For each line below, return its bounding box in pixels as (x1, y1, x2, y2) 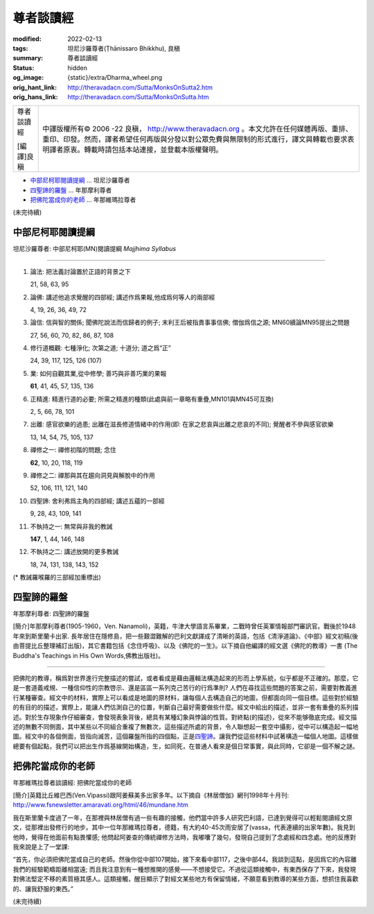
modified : (12, 35, 42, 43)
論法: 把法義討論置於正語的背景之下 (30, 267, 131, 275)
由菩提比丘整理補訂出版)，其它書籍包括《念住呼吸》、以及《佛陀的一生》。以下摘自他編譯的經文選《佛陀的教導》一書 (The (12, 641, 358, 650)
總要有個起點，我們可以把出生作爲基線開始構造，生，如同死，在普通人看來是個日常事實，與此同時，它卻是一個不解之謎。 (12, 742, 359, 750)
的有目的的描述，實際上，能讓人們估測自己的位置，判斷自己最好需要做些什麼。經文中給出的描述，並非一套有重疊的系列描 (12, 703, 359, 712)
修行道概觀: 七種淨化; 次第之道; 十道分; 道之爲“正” (30, 344, 171, 352)
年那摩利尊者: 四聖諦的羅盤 (12, 610, 89, 618)
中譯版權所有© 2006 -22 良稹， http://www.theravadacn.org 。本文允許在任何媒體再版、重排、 (42, 124, 353, 134)
